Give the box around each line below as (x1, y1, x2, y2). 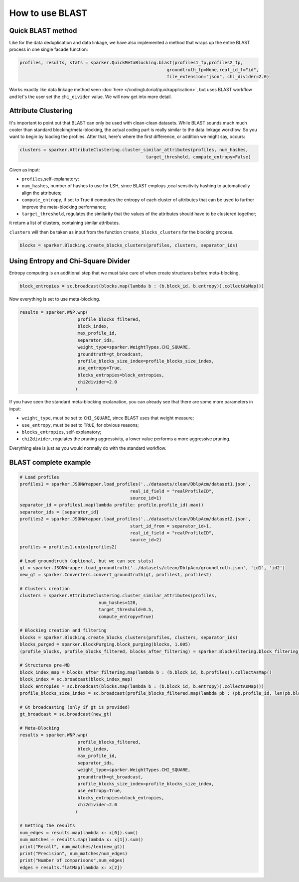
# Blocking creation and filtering (19, 628, 107, 633)
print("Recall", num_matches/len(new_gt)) (19, 844, 125, 849)
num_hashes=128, (98, 600, 138, 605)
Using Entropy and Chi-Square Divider (9, 257, 131, 265)
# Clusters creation (19, 586, 70, 592)
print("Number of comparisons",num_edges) (19, 858, 125, 864)
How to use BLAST (9, 7, 88, 18)
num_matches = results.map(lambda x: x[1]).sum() (19, 837, 144, 843)
